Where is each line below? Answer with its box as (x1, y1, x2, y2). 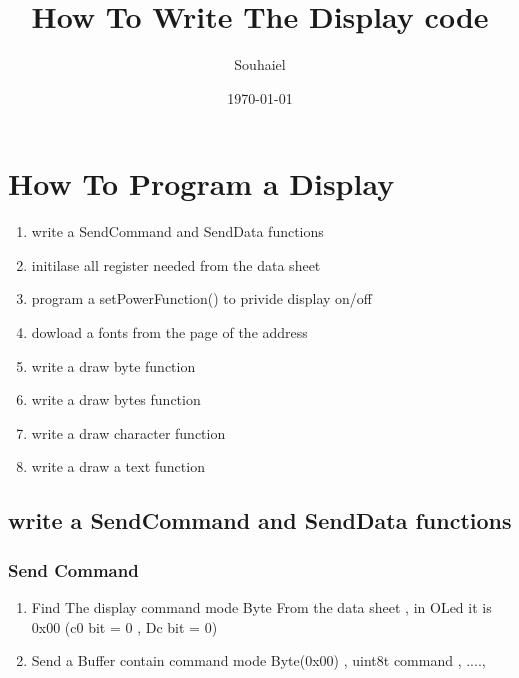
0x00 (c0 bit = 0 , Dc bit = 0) (31, 616, 218, 637)
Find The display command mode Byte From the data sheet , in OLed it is (31, 597, 492, 617)
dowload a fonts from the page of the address (31, 322, 308, 343)
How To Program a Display (8, 163, 395, 204)
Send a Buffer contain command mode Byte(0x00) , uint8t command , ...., (31, 650, 486, 671)
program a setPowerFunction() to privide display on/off (31, 288, 373, 309)
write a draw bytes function (31, 389, 201, 410)
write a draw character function (31, 422, 226, 443)
